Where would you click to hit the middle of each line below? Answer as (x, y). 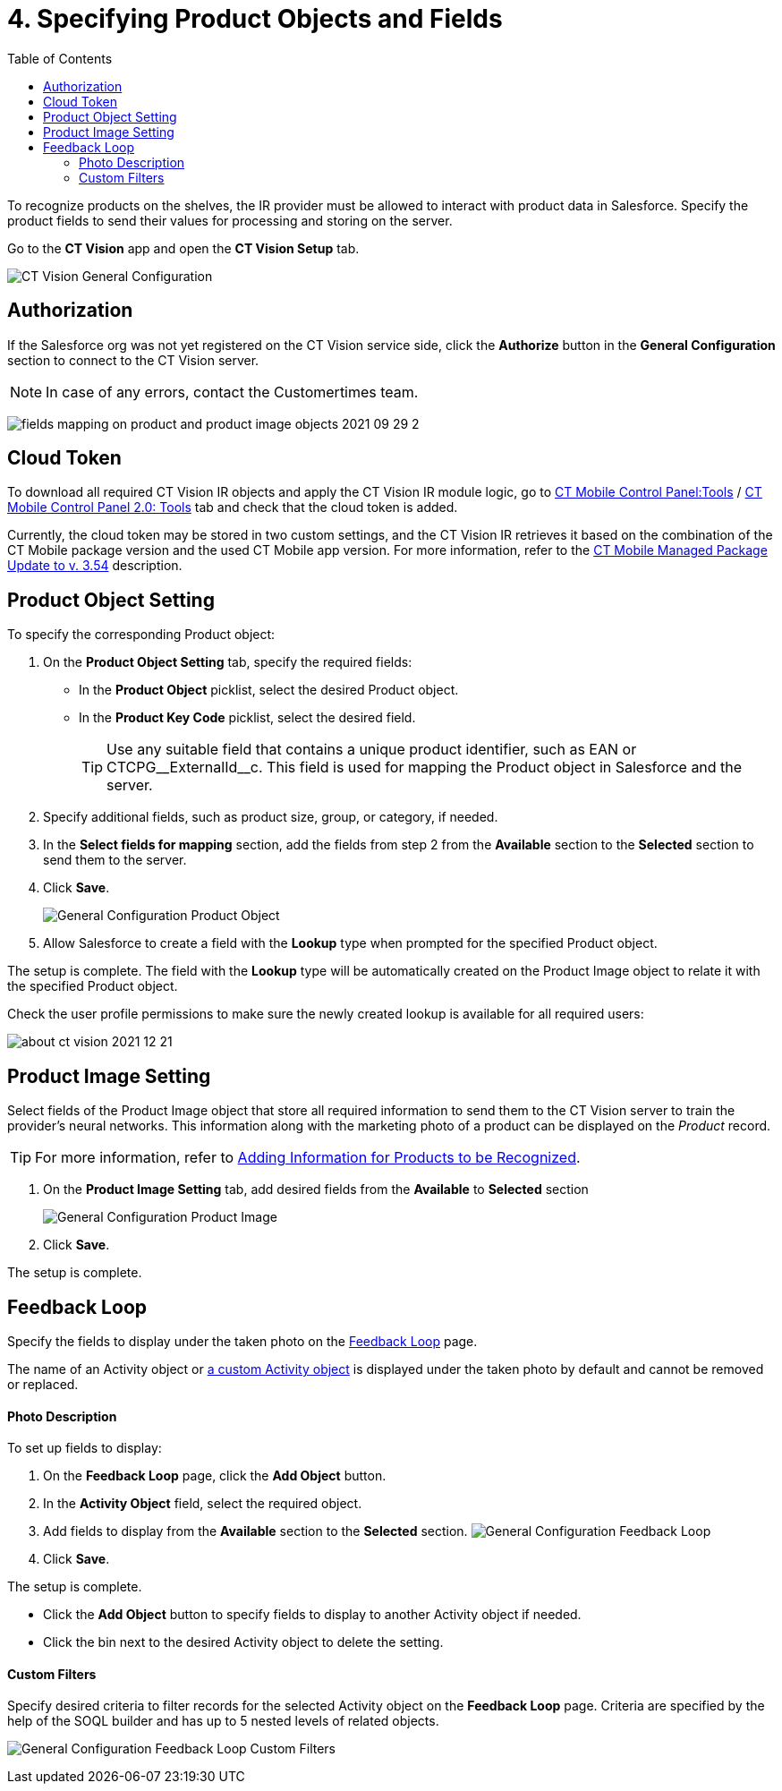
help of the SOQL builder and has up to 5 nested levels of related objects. (223, 1721)
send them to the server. (115, 860)
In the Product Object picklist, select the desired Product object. (269, 690)
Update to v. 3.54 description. (95, 566)
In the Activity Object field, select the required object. (203, 1504)
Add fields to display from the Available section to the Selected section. (255, 1531)
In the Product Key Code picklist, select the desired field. (247, 718)
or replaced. (43, 1384)
